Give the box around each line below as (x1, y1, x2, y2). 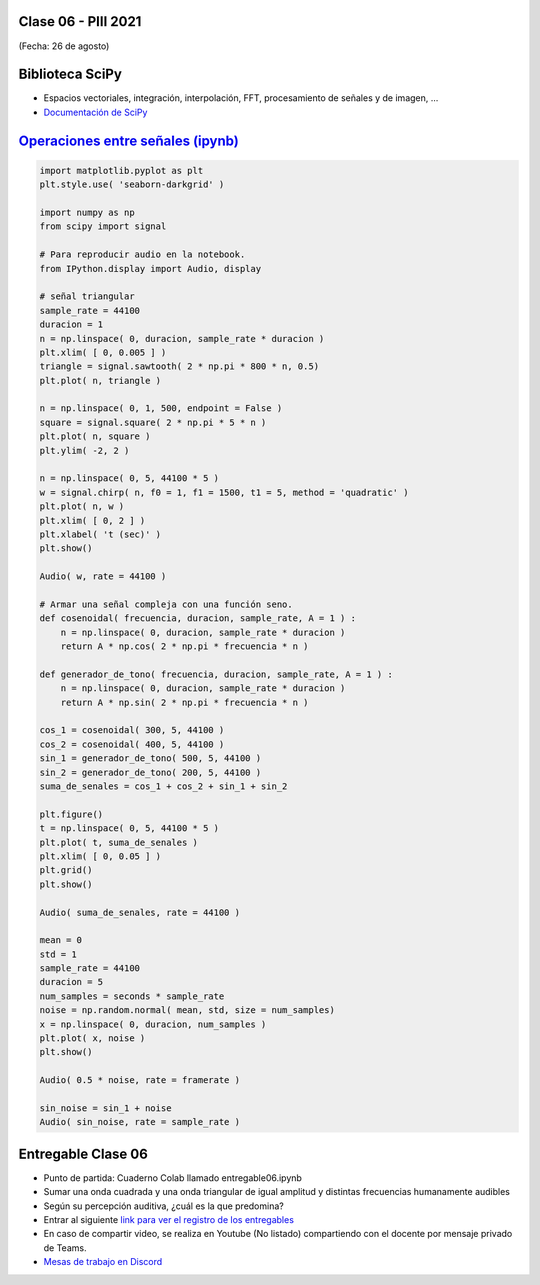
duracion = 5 (39, 976, 104, 988)
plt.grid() (39, 865, 93, 876)
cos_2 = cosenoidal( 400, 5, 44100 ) (39, 738, 225, 750)
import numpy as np (39, 206, 135, 218)
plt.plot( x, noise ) (39, 1033, 146, 1044)
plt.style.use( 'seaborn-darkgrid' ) (39, 179, 225, 190)
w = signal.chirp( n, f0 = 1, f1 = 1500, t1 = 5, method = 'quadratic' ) (39, 486, 409, 498)
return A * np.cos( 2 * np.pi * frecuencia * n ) (60, 641, 309, 652)
